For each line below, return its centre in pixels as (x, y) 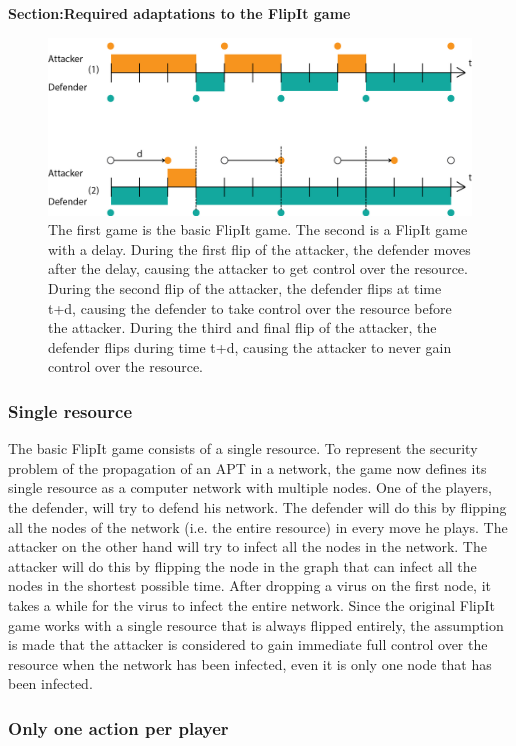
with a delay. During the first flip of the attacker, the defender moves (259, 248)
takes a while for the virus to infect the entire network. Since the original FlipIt (252, 604)
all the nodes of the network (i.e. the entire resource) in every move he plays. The (258, 526)
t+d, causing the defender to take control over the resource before (250, 307)
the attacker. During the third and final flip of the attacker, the (242, 327)
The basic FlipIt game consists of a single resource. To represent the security (243, 448)
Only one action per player (118, 727)
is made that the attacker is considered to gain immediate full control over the (248, 644)
